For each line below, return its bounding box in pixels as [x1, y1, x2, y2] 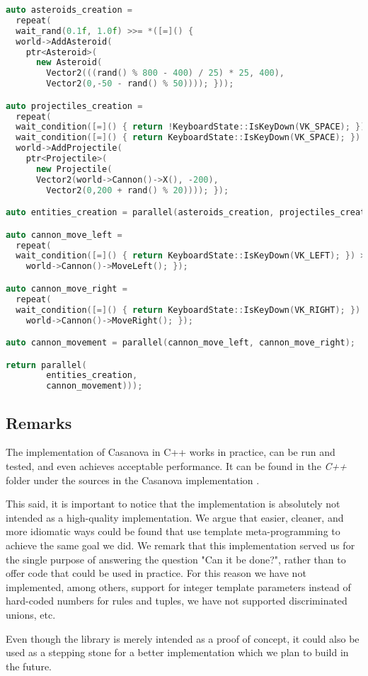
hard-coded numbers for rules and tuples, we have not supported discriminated [6, 593, 347, 608]
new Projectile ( [35, 164, 113, 174]
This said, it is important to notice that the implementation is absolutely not [6, 496, 340, 511]
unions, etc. [6, 607, 56, 621]
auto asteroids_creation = [6, 5, 132, 15]
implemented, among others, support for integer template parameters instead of [6, 579, 351, 594]
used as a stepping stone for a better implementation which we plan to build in [6, 645, 349, 660]
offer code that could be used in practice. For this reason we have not [6, 566, 306, 580]
